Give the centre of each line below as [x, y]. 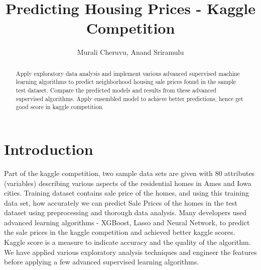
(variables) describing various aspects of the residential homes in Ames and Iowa [128, 183]
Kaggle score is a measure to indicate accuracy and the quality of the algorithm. [127, 242]
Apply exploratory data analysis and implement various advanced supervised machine [128, 73]
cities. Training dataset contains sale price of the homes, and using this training [126, 193]
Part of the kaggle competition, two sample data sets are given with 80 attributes [129, 173]
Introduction [49, 149]
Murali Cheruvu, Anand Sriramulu [130, 52]
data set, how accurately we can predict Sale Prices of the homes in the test [121, 202]
